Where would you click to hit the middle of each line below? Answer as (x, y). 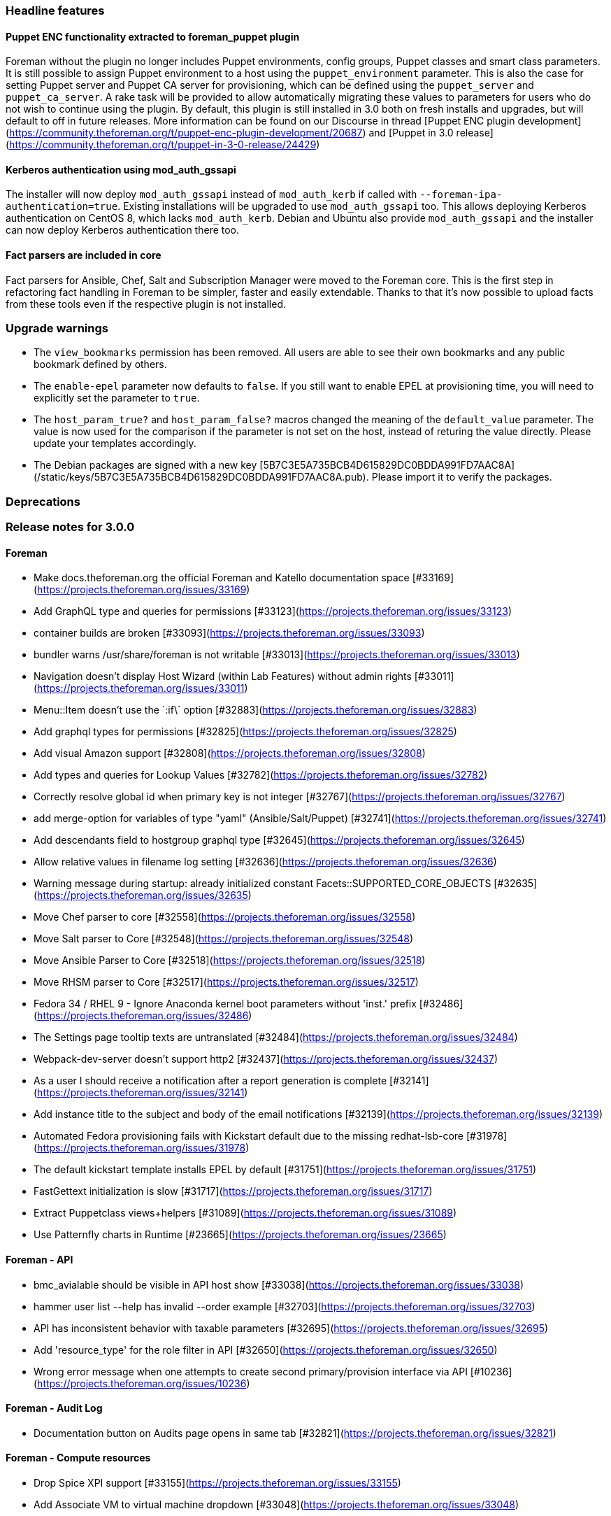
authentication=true (62, 207)
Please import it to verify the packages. (462, 477)
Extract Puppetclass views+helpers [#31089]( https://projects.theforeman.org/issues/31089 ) (245, 1213)
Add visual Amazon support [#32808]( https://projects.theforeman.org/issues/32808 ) (230, 753)
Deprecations (43, 501)
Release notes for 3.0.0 (70, 527)
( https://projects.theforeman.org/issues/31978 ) (142, 1148)
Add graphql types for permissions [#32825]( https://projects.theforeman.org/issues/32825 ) (245, 732)
